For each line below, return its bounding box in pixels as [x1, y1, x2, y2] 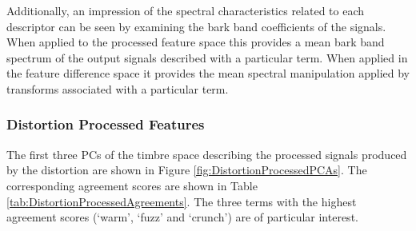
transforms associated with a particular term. [6, 80, 229, 97]
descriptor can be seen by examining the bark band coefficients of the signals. [6, 18, 386, 34]
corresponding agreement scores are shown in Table [6, 177, 258, 193]
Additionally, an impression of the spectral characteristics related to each [6, 2, 365, 18]
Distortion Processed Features [6, 114, 205, 134]
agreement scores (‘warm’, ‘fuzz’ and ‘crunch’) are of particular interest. [6, 209, 358, 225]
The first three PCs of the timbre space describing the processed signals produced [6, 145, 407, 162]
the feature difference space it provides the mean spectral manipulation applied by [6, 65, 410, 82]
